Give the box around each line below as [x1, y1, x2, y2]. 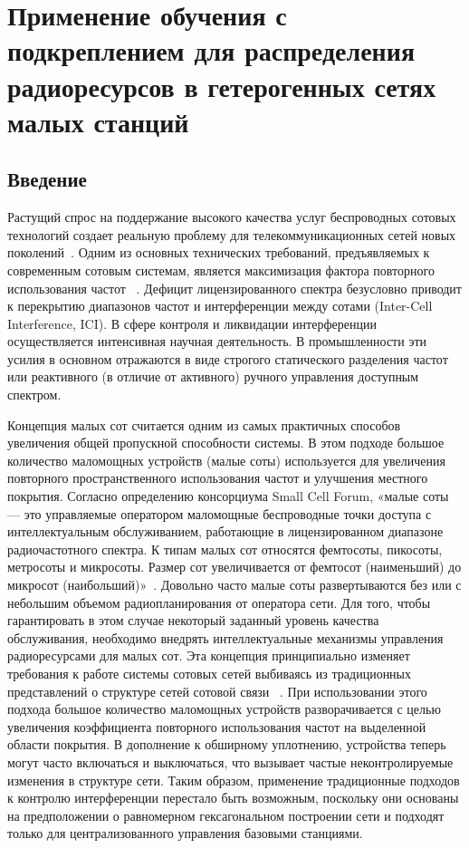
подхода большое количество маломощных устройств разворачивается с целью [7, 699, 441, 718]
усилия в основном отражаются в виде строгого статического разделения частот [7, 349, 448, 368]
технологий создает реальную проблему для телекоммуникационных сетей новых [7, 225, 456, 244]
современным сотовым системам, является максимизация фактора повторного [7, 260, 435, 279]
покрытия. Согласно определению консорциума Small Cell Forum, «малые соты [7, 487, 449, 506]
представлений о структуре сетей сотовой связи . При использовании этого [7, 681, 427, 700]
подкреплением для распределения [7, 32, 416, 69]
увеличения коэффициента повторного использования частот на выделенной [7, 717, 426, 736]
